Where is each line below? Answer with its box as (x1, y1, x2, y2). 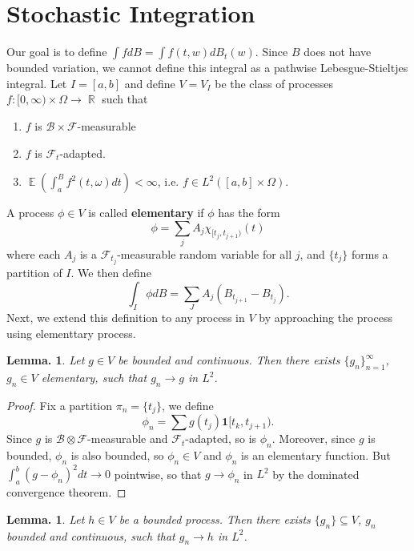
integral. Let (6, 74, 67, 91)
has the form (218, 204, 280, 221)
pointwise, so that (114, 465, 202, 482)
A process (6, 204, 54, 221)
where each (6, 246, 61, 263)
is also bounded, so (70, 447, 164, 464)
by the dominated (272, 465, 360, 482)
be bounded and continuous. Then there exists (118, 352, 340, 368)
